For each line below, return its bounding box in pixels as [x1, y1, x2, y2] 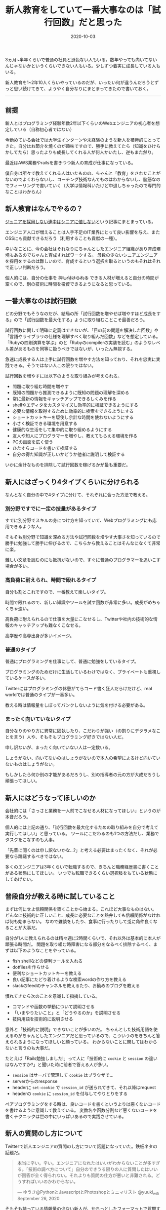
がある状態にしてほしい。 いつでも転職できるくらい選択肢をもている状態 [5, 870, 153, 876]
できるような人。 [9, 524, 44, 530]
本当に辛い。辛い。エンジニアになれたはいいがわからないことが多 [17, 1160, 152, 1166]
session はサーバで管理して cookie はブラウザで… [12, 1072, 114, 1078]
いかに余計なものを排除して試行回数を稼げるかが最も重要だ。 [5, 462, 131, 468]
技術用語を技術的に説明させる [12, 1016, 73, 1022]
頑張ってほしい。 [5, 778, 40, 784]
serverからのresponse [12, 1078, 58, 1084]
